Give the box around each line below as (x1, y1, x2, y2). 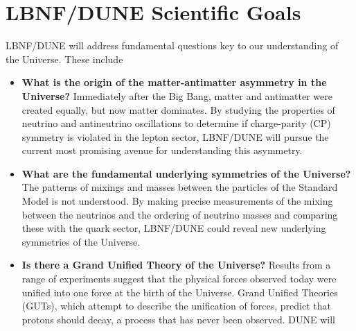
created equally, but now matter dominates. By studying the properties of (21, 102, 335, 117)
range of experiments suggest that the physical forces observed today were (21, 271, 337, 286)
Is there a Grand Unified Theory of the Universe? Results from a (21, 257, 331, 272)
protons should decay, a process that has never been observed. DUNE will (21, 312, 335, 326)
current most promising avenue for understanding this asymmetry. (21, 143, 303, 158)
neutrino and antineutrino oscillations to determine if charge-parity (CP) (21, 116, 331, 130)
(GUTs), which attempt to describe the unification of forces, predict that (21, 298, 331, 313)
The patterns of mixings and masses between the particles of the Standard (21, 180, 338, 194)
